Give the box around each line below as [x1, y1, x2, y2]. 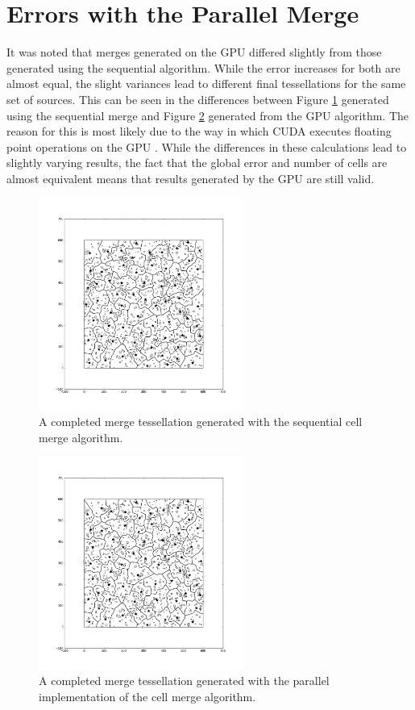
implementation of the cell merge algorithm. [39, 687, 256, 704]
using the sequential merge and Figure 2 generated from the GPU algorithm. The [6, 106, 409, 123]
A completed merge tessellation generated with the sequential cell [39, 413, 363, 430]
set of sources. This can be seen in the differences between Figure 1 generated [6, 90, 389, 107]
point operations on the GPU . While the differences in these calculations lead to [6, 138, 407, 155]
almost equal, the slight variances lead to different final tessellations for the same [6, 75, 406, 92]
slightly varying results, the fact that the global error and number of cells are [6, 154, 388, 171]
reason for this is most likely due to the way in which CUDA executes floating [6, 123, 392, 140]
